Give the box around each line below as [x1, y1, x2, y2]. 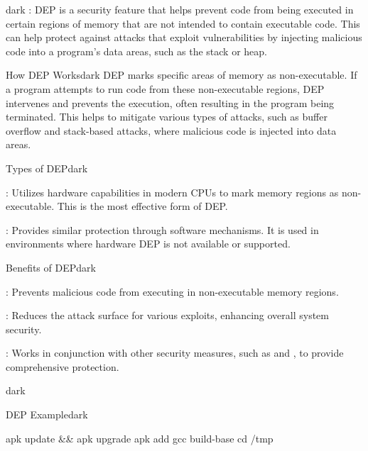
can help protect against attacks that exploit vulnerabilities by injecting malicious [6, 30, 362, 45]
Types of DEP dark [6, 160, 88, 175]
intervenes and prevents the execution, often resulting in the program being [6, 95, 335, 110]
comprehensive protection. [6, 359, 119, 374]
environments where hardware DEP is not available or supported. [6, 236, 291, 251]
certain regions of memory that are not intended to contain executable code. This [6, 16, 360, 30]
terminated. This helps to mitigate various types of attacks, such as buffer [6, 109, 328, 124]
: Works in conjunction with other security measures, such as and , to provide [6, 345, 344, 360]
